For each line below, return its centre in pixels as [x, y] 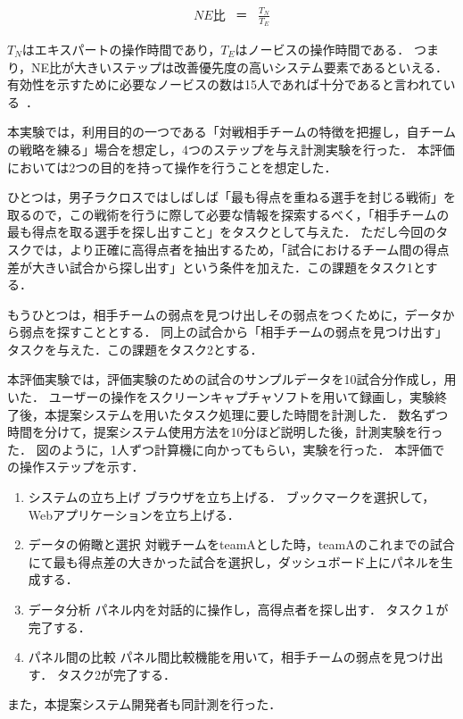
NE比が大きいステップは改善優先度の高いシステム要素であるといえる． [240, 67]
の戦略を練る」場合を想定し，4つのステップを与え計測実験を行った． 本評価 [231, 149]
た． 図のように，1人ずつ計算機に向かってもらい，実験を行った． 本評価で [226, 449]
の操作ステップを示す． [76, 467]
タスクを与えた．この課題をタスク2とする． [135, 349]
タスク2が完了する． [116, 674]
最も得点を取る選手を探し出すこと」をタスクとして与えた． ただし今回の [222, 232]
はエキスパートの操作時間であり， [121, 49]
